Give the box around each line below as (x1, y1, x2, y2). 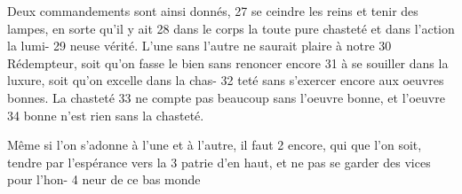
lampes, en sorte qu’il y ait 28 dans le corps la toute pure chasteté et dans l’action (7, 19, 455, 37)
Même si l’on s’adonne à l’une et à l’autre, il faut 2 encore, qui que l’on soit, (7, 136, 422, 154)
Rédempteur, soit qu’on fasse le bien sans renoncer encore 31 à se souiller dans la (7, 53, 449, 72)
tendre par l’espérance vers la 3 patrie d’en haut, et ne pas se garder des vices (7, 152, 431, 171)
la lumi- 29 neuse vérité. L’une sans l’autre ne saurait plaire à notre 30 (7, 36, 392, 55)
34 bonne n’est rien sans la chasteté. (7, 105, 204, 124)
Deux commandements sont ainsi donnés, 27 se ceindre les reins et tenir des (7, 2, 418, 19)
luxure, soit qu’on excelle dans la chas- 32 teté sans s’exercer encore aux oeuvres (7, 71, 444, 89)
